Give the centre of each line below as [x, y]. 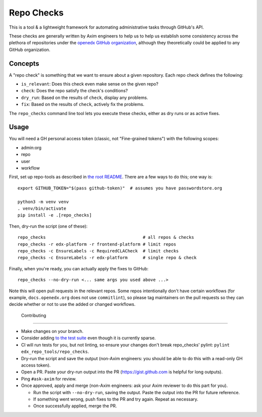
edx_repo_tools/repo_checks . [55, 351]
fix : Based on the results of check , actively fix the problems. [83, 104]
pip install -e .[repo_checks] [55, 215]
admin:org [31, 148]
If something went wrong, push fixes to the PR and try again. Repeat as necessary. [116, 399]
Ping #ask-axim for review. [49, 379]
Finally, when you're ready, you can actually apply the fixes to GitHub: [79, 268]
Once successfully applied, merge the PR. [75, 406]
